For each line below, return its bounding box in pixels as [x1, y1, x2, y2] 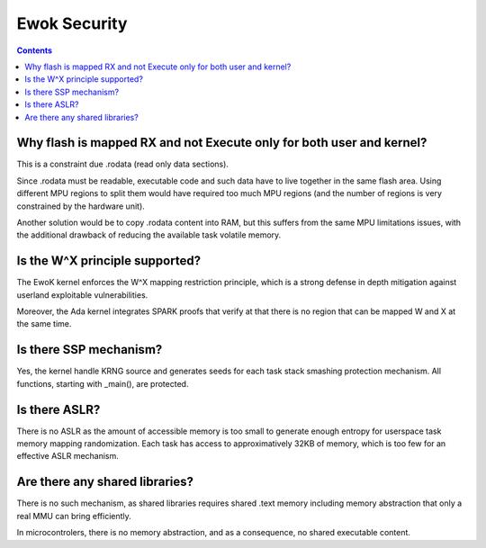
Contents [16, 45, 53, 56]
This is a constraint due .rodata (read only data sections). [16, 158, 229, 170]
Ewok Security [16, 13, 128, 33]
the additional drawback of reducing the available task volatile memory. [16, 229, 282, 240]
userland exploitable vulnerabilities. [16, 289, 148, 301]
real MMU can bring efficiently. [16, 510, 132, 521]
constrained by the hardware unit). [16, 201, 146, 211]
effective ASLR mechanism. [16, 451, 119, 462]
